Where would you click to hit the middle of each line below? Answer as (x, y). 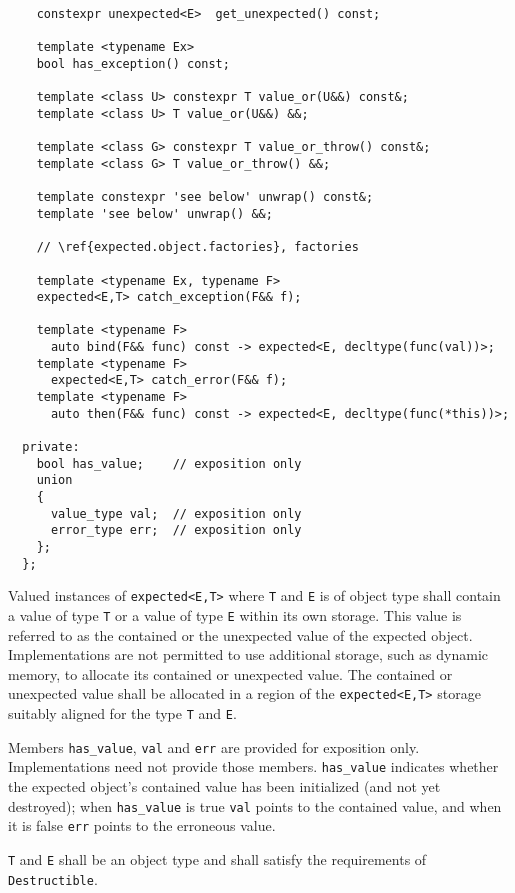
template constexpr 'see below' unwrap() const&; (205, 197)
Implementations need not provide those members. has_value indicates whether (253, 766)
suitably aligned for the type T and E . (122, 713)
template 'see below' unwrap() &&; (154, 213)
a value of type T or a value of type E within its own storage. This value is (235, 614)
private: (51, 447)
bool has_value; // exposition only (169, 463)
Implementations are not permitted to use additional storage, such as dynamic (248, 654)
